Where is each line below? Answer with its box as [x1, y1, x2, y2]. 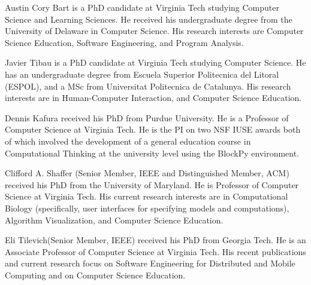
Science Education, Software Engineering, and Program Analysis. [5, 36, 244, 48]
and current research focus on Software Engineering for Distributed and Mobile [5, 257, 295, 269]
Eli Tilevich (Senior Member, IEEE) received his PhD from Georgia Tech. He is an [5, 234, 306, 246]
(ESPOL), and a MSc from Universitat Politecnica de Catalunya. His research [5, 79, 291, 92]
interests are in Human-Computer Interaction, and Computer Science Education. [5, 91, 302, 104]
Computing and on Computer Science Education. [5, 268, 186, 281]
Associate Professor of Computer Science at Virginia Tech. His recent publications [5, 245, 306, 258]
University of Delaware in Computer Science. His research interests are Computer [5, 24, 304, 37]
